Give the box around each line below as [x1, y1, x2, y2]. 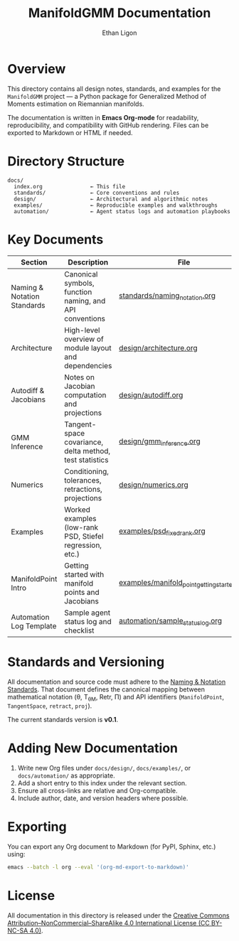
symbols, [63, 278, 95, 288]
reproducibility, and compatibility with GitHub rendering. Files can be [7, 121, 209, 129]
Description [68, 257, 109, 267]
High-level [63, 325, 100, 335]
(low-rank [63, 522, 98, 532]
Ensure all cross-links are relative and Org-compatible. [17, 787, 178, 795]
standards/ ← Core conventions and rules [14, 189, 180, 196]
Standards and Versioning [7, 654, 165, 670]
